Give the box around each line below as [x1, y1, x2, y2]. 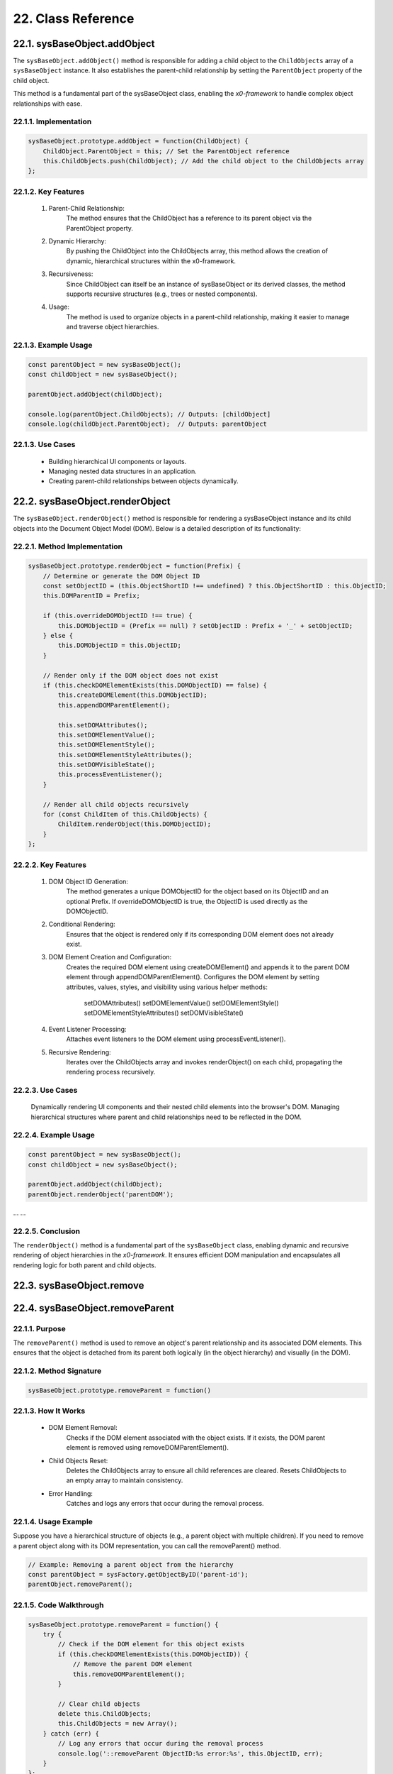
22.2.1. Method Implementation [13, 541, 123, 551]
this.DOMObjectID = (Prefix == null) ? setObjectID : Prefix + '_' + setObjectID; [57, 622, 353, 629]
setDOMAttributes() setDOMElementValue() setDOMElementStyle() [84, 999, 279, 1008]
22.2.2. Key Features [13, 859, 87, 869]
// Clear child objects [57, 1699, 141, 1708]
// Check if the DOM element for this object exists [57, 1640, 245, 1648]
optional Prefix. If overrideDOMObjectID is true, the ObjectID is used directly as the [66, 897, 308, 905]
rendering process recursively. [66, 1068, 156, 1076]
